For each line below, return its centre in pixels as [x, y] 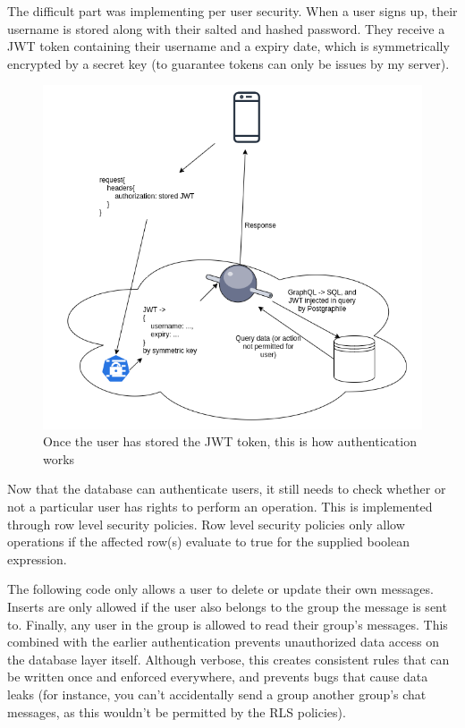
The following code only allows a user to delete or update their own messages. [220, 589]
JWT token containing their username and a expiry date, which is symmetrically [228, 46]
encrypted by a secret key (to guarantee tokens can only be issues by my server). [228, 63]
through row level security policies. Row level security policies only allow [206, 524]
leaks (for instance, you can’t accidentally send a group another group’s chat [217, 694]
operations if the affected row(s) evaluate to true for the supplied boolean [208, 542]
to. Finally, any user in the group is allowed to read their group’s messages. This [228, 624]
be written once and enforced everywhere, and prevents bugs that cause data [218, 677]
